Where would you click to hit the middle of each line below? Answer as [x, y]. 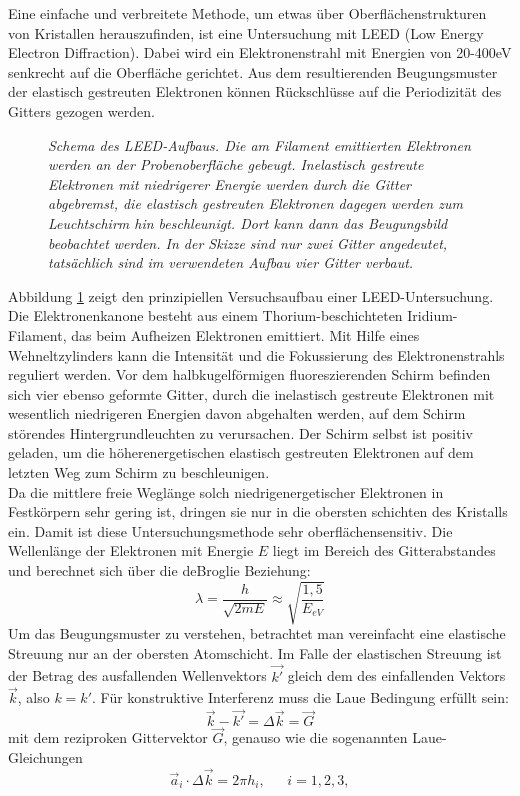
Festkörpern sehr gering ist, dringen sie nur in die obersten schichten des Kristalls [258, 511]
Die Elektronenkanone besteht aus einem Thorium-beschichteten [205, 315]
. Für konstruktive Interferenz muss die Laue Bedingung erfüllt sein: [300, 697]
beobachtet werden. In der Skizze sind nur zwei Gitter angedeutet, [248, 242]
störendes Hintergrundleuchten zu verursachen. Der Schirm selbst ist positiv [240, 432]
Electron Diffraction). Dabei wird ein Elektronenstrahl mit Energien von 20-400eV [260, 52]
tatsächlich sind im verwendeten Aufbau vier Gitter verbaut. [231, 262]
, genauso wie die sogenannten [315, 737]
